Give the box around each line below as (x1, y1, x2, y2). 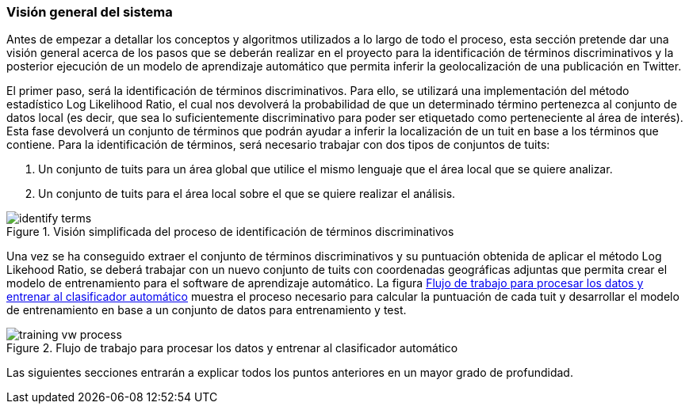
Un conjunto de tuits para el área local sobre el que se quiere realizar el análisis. (38, 187, 456, 201)
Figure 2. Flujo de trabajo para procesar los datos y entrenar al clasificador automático (6, 341, 458, 355)
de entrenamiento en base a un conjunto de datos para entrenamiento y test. (6, 303, 407, 317)
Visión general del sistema (6, 4, 173, 20)
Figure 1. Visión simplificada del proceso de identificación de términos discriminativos (6, 225, 454, 239)
